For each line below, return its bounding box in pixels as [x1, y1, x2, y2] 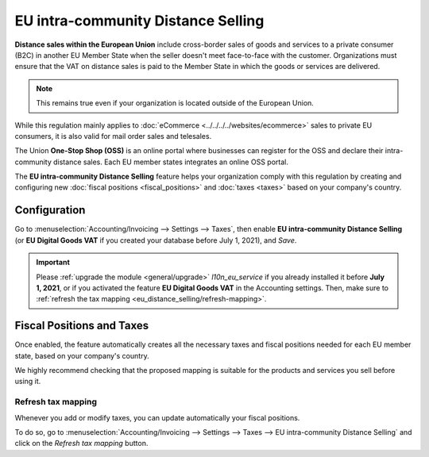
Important [36, 258, 71, 267]
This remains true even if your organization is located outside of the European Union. [36, 98, 314, 108]
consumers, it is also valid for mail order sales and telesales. [14, 131, 212, 140]
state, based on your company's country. [14, 351, 150, 360]
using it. [14, 377, 41, 386]
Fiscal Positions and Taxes [14, 319, 149, 332]
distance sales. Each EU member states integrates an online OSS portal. [52, 157, 289, 167]
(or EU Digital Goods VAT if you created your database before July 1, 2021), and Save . [14, 235, 297, 245]
